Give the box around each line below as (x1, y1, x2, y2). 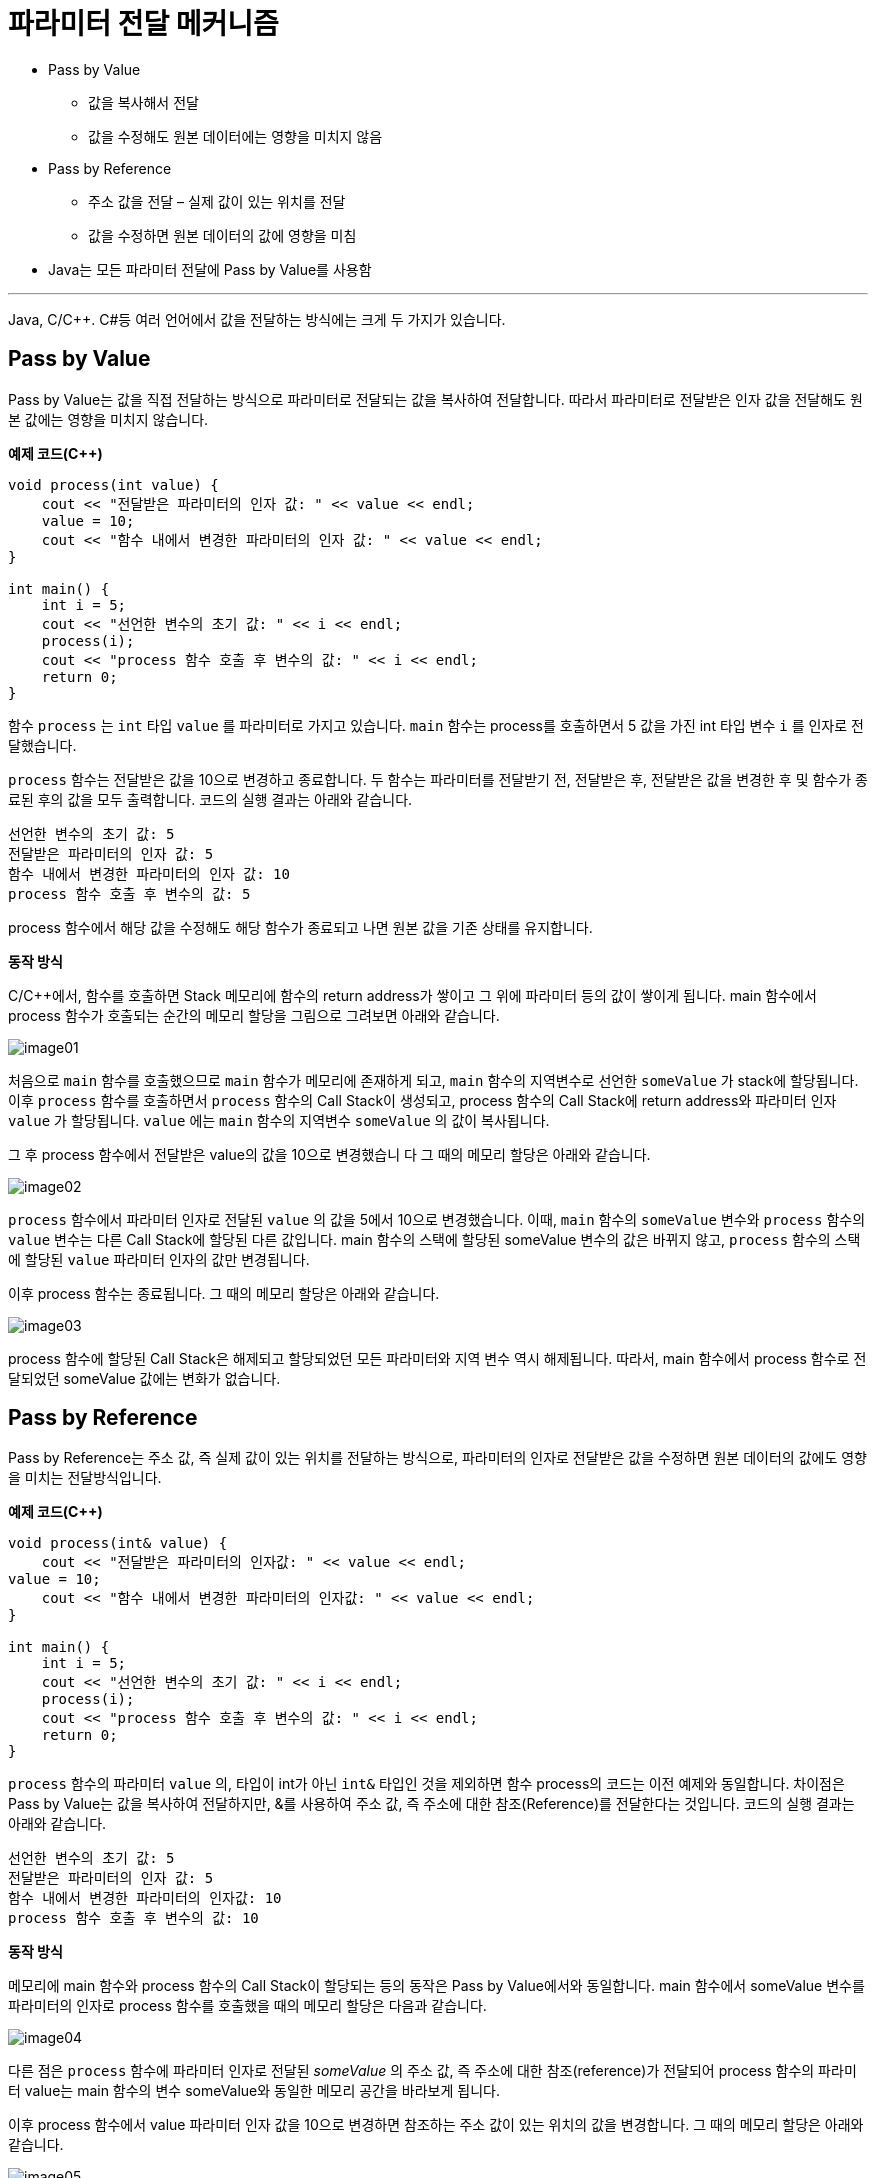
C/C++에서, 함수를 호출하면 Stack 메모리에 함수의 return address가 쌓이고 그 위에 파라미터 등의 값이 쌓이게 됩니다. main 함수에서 (8, 986, 817, 1004)
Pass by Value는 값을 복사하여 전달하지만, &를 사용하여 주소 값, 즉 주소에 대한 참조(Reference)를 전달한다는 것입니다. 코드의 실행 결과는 (8, 1795, 855, 1813)
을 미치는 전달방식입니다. (8, 1469, 162, 1487)
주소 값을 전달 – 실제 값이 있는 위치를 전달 (88, 192, 346, 210)
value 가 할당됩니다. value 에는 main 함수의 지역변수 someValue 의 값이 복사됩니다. (8, 1111, 550, 1129)
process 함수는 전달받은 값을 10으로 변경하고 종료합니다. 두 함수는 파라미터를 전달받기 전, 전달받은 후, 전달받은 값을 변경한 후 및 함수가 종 (8, 770, 868, 788)
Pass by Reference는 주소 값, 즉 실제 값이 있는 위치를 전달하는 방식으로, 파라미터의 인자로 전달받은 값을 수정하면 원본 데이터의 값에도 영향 (8, 1449, 867, 1467)
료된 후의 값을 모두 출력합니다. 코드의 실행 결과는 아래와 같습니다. (8, 790, 413, 808)
